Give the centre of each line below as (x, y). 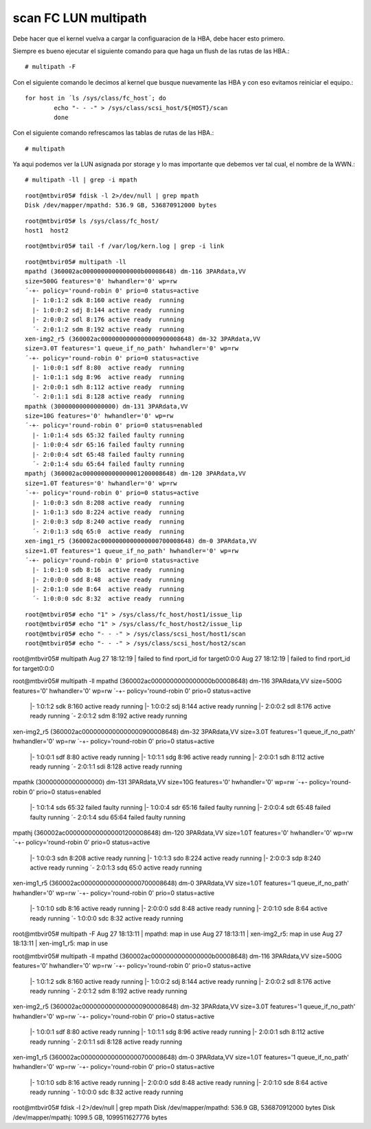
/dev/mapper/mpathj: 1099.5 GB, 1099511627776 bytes (90, 1117)
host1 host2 (47, 231)
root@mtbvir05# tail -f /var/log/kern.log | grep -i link (125, 246)
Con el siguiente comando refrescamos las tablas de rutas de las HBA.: (113, 133)
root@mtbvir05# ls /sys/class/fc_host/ (92, 221)
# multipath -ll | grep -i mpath (81, 180)
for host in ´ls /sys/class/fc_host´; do (95, 98)
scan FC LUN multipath (80, 18)
